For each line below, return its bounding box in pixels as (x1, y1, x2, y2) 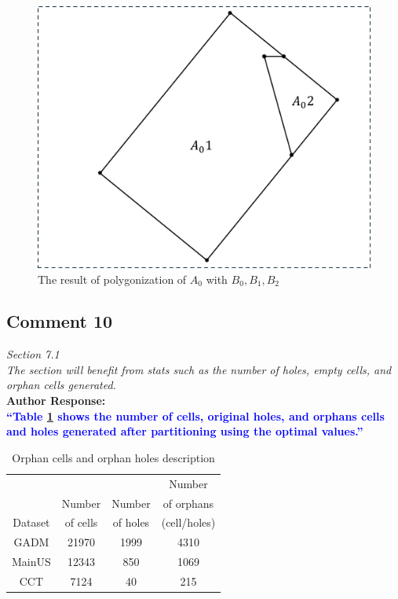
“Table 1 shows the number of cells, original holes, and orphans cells (6, 407, 385, 424)
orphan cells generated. (6, 377, 116, 393)
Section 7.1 (6, 346, 60, 362)
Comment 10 (6, 309, 113, 333)
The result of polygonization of (38, 270, 187, 287)
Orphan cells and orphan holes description (12, 449, 215, 465)
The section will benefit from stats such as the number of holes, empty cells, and (6, 361, 392, 377)
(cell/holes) (161, 514, 216, 531)
